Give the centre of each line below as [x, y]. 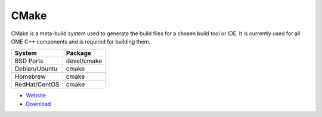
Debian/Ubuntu [36, 69]
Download [38, 104]
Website [36, 96]
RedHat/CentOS [37, 85]
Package [79, 53]
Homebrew [30, 76]
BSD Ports [29, 61]
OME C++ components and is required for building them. [81, 41]
